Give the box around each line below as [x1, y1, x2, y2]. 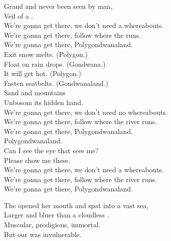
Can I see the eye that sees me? [4, 145, 99, 155]
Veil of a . [4, 10, 33, 21]
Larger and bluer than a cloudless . [4, 210, 109, 220]
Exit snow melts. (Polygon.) [4, 49, 88, 59]
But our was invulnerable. [4, 229, 82, 239]
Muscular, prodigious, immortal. [4, 219, 101, 230]
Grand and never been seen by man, [4, 1, 113, 11]
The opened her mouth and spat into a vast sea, [4, 200, 148, 210]
